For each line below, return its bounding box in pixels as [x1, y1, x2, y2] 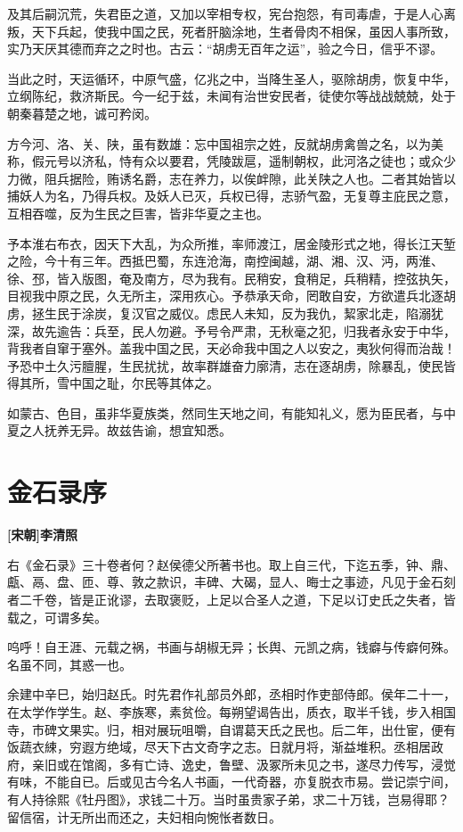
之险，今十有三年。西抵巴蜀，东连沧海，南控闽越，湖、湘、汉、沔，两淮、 [7, 251, 443, 270]
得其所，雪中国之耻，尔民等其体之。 [7, 374, 219, 392]
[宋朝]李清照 [7, 525, 77, 544]
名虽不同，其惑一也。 [7, 655, 132, 673]
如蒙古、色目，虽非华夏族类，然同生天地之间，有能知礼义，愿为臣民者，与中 [7, 403, 456, 422]
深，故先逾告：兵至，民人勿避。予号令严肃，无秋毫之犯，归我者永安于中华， [7, 321, 456, 340]
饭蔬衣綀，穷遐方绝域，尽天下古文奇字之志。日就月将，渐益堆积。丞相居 [7, 737, 431, 756]
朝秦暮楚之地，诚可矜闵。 [7, 103, 157, 122]
